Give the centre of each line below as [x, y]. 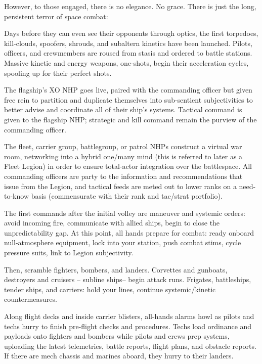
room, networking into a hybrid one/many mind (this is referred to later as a [123, 156]
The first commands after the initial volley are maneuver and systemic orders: [125, 213]
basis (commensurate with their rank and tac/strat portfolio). [127, 196]
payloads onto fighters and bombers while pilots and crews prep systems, [117, 336]
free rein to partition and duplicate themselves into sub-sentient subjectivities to [128, 99]
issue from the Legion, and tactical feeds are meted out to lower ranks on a [120, 186]
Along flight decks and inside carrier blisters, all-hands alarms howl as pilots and [129, 316]
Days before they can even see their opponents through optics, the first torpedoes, [131, 33]
